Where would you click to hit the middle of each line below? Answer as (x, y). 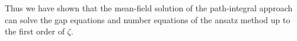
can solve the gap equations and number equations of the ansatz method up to (148, 19)
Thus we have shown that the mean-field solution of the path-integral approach (149, 8)
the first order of (35, 31)
